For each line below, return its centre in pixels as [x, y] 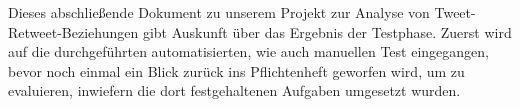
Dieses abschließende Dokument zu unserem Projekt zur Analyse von [219, 12]
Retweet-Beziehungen [73, 31]
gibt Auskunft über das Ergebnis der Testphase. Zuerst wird [327, 31]
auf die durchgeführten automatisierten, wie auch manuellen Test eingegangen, [248, 51]
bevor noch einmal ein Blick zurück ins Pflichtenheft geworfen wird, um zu [236, 70]
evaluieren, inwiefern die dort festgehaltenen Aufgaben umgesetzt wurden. [234, 90]
